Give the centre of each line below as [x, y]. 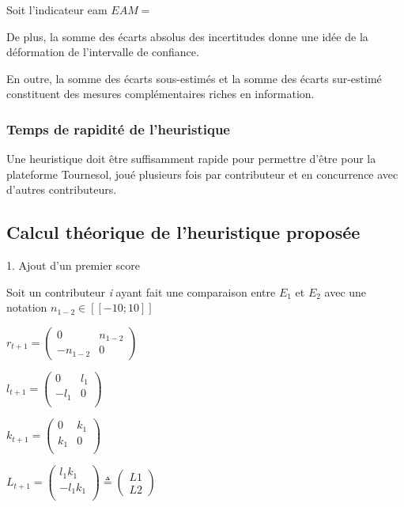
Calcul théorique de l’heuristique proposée [183, 232]
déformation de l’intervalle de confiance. [103, 52]
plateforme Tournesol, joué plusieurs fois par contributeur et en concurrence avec [202, 174]
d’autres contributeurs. [62, 189]
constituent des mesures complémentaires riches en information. [160, 94]
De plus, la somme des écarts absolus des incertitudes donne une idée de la [187, 36]
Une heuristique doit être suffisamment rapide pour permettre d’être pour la [191, 159]
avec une [345, 291]
